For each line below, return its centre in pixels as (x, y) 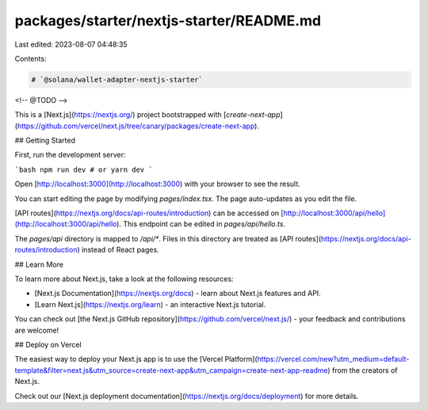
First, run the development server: (70, 155)
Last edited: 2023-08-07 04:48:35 (71, 44)
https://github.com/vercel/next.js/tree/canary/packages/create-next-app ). (138, 126)
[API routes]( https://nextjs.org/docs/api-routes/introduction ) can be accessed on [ (149, 213)
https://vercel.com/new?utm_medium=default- (333, 359)
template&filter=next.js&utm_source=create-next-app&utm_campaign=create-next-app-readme (171, 370)
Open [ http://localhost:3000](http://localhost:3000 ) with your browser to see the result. (157, 184)
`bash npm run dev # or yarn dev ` (84, 169)
